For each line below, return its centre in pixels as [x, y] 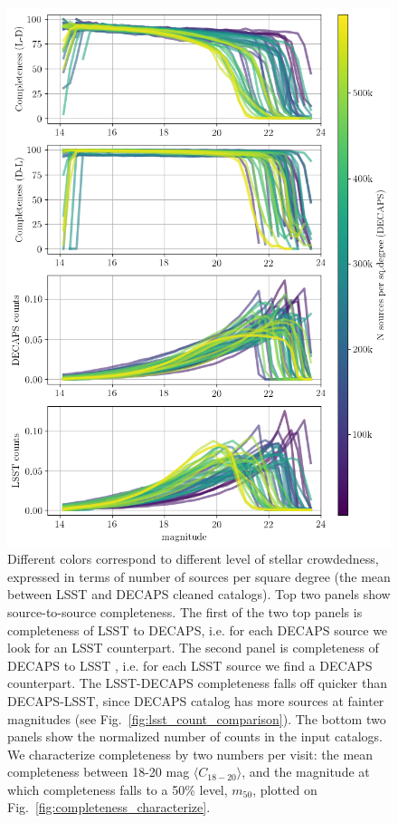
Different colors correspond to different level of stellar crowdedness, [193, 559]
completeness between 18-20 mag [99, 772]
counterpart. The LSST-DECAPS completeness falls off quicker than [197, 683]
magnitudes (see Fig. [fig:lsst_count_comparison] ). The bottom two [197, 718]
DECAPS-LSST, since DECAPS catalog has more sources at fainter [196, 700]
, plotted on [285, 789]
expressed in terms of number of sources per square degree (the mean [199, 576]
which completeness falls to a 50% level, [118, 789]
